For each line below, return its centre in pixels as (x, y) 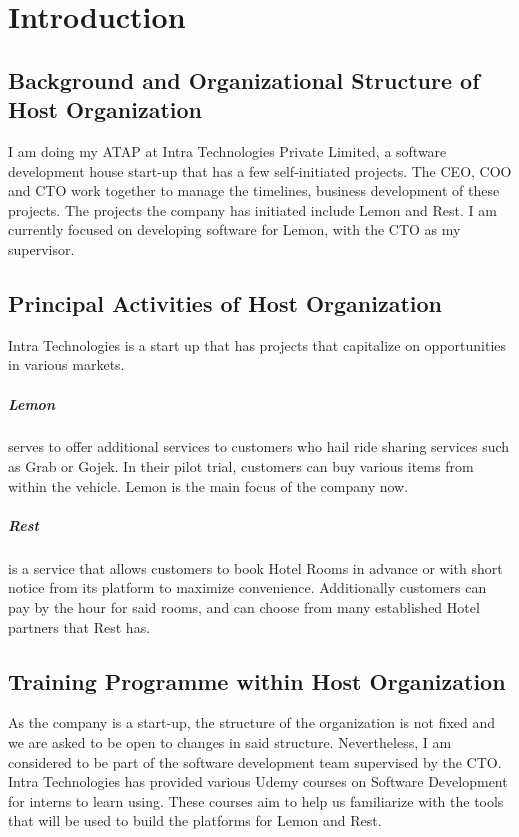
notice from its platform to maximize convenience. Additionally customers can (247, 587)
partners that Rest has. (79, 626)
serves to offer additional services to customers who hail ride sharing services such (259, 446)
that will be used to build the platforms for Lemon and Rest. (195, 820)
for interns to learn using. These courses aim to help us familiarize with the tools (256, 800)
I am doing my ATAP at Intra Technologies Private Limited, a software (227, 150)
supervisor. (41, 248)
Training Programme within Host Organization (257, 680)
